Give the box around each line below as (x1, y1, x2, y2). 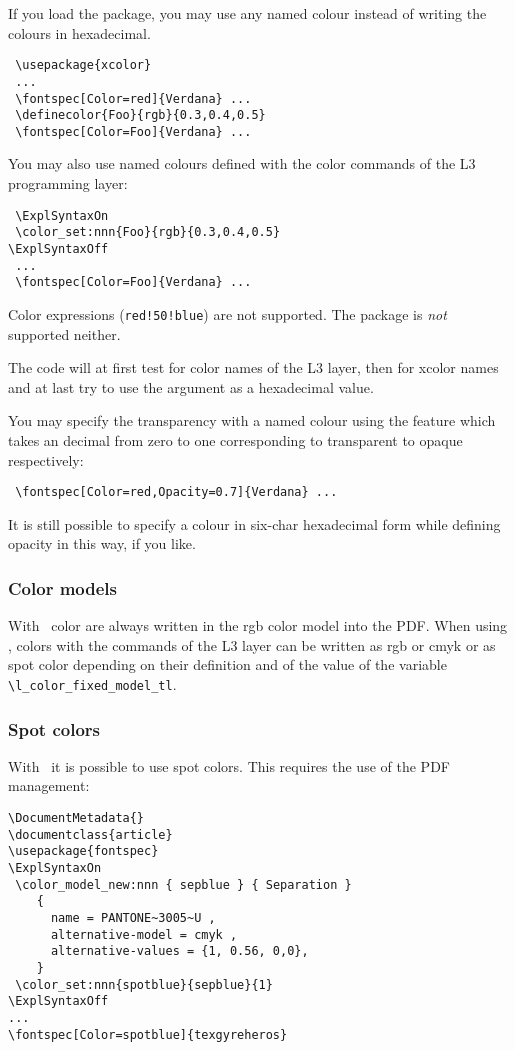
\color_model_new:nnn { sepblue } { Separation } (15, 877, 352, 892)
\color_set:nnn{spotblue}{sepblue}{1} (15, 977, 273, 992)
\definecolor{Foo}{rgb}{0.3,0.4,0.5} (15, 108, 266, 123)
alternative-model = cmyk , (50, 927, 238, 942)
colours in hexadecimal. (8, 22, 151, 43)
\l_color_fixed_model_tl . (8, 674, 177, 694)
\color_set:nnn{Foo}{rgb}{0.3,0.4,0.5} (15, 225, 281, 240)
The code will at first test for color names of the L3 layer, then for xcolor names (8, 357, 499, 378)
